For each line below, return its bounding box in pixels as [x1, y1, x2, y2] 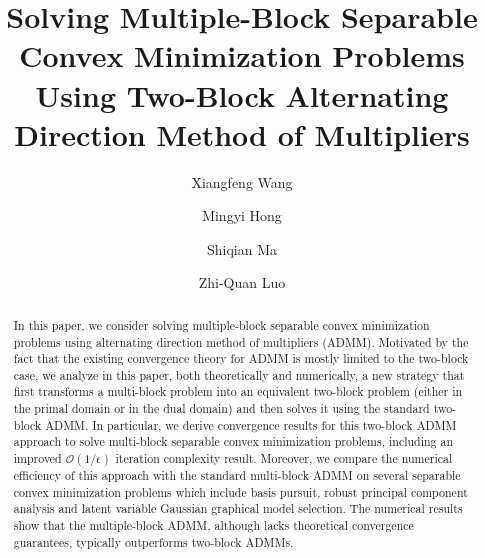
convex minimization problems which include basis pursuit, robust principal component [13, 483, 468, 500]
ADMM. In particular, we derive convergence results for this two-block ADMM [45, 416, 457, 433]
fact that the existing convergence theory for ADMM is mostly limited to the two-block [13, 350, 469, 367]
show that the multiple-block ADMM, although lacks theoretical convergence [13, 517, 414, 534]
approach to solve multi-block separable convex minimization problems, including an [13, 433, 454, 450]
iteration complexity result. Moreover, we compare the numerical [115, 450, 453, 467]
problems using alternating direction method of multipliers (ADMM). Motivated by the [13, 333, 469, 350]
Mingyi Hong [202, 205, 282, 226]
